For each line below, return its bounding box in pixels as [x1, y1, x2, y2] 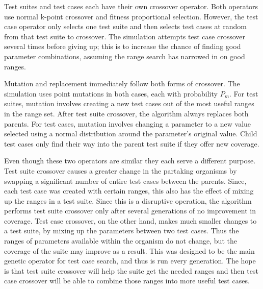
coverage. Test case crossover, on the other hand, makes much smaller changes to [4, 215, 257, 226]
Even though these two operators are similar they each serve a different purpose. [4, 155, 256, 166]
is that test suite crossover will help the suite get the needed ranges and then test [4, 265, 258, 276]
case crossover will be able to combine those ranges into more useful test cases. [4, 275, 250, 286]
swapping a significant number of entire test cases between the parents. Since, [4, 175, 247, 186]
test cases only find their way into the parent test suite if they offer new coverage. [4, 138, 259, 149]
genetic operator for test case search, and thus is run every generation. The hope [4, 255, 256, 266]
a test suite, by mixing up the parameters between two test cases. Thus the [4, 225, 239, 236]
